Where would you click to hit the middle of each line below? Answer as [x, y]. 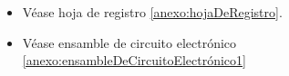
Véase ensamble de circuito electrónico [129, 42]
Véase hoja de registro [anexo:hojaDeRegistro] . [152, 12]
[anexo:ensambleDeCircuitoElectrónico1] [134, 60]
